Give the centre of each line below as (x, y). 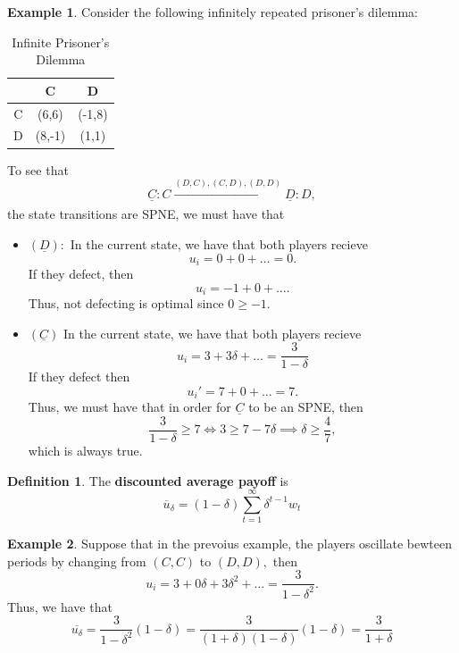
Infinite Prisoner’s (61, 42)
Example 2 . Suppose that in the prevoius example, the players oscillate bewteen (230, 544)
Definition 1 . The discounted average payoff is (148, 480)
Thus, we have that (60, 606)
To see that (38, 169)
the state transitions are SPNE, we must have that (146, 214)
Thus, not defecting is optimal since (126, 303)
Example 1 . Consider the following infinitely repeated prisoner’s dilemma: (213, 12)
